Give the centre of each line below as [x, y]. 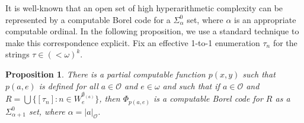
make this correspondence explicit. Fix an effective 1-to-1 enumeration [133, 42]
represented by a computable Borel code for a [88, 19]
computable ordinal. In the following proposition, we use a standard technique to [152, 31]
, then [110, 98]
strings [17, 54]
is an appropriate [265, 19]
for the [285, 42]
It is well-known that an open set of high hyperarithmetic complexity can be [144, 8]
